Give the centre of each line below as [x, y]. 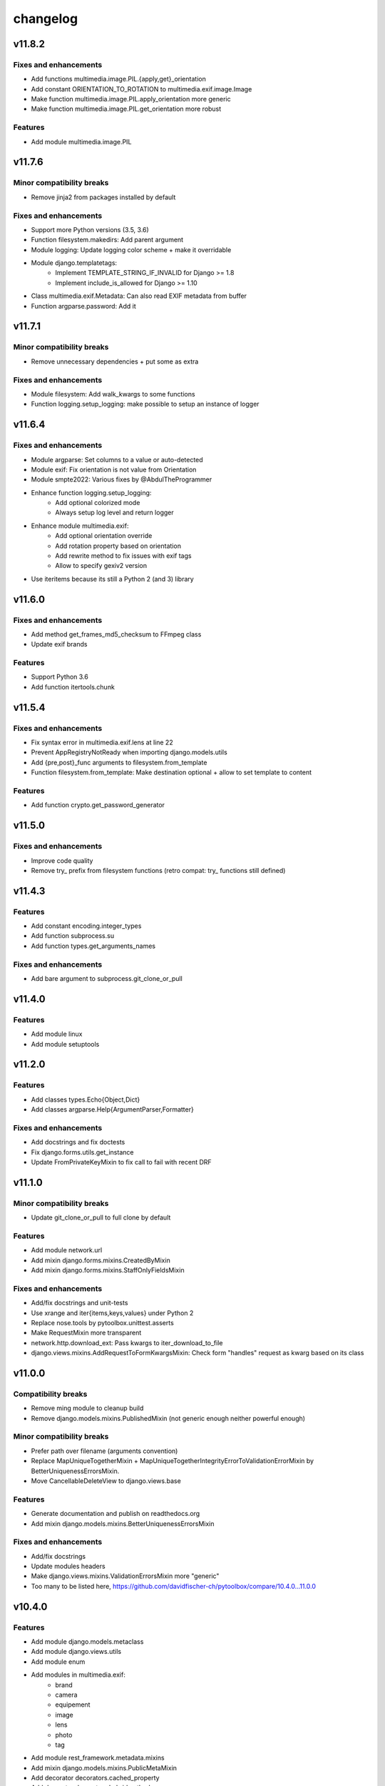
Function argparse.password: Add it [84, 306]
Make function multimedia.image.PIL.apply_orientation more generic [131, 99]
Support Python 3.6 [60, 677]
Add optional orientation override [104, 536]
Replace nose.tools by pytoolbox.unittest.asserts [102, 1322]
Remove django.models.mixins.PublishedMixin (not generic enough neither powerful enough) [168, 1418]
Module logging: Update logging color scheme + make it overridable [131, 249]
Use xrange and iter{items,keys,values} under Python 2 [112, 1313]
